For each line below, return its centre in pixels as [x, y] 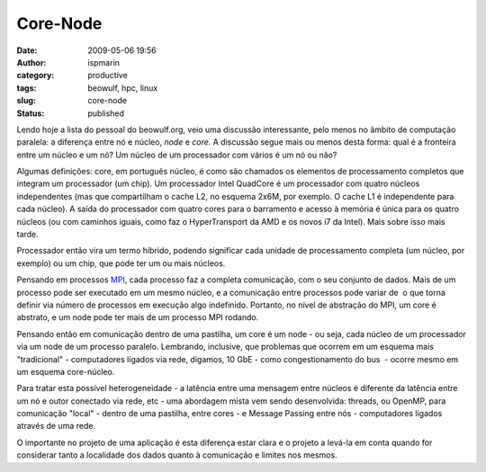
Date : [27, 50]
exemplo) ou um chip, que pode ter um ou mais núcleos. [121, 263]
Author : [31, 62]
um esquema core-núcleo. [66, 371]
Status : [31, 113]
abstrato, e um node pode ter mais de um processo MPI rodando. [138, 317]
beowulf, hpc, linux [123, 88]
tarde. [28, 235]
